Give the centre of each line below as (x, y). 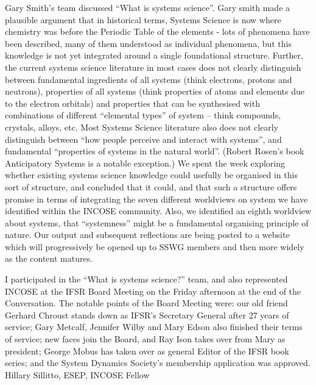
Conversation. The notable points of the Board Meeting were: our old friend (146, 303)
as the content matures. (49, 258)
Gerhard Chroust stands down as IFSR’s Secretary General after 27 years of (147, 315)
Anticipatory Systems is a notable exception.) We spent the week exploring (145, 163)
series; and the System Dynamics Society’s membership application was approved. (158, 363)
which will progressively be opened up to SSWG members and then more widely (155, 246)
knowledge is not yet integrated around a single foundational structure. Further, (154, 55)
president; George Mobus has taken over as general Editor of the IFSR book (147, 351)
